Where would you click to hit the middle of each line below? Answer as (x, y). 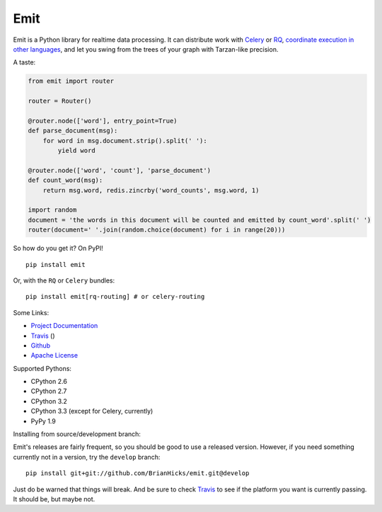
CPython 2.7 (49, 391)
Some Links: (31, 312)
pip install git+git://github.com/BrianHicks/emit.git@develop (138, 473)
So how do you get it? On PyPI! (58, 249)
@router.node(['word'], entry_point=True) (103, 121)
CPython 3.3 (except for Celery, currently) (92, 411)
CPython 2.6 (49, 382)
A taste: (24, 62)
